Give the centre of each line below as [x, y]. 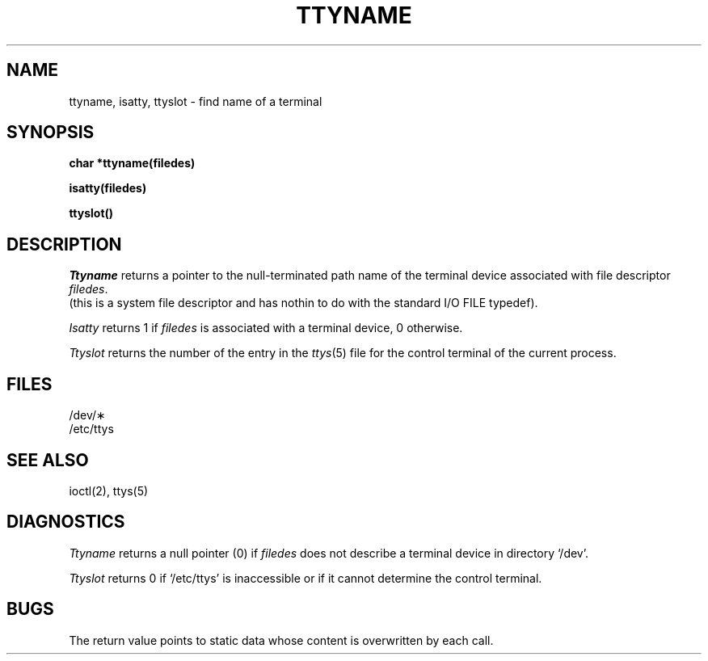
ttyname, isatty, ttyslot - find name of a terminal [196, 101]
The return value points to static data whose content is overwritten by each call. [281, 640]
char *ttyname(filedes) [132, 163]
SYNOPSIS [51, 133]
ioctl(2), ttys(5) [109, 490]
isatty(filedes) [108, 188]
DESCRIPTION [64, 244]
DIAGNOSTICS [66, 522]
